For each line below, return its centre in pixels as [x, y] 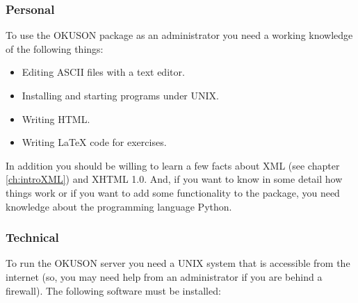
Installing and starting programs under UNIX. [120, 95]
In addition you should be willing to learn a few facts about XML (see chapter [173, 165]
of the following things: [55, 48]
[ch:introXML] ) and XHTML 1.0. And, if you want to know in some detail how [174, 179]
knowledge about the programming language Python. [119, 206]
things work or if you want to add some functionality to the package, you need [173, 192]
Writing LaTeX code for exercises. [94, 142]
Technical [32, 237]
